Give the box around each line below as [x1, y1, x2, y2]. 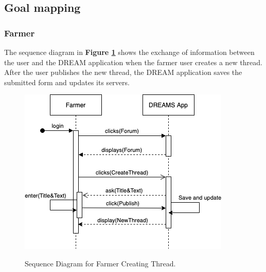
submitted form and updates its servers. [4, 76, 130, 87]
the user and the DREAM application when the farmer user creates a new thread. [4, 56, 262, 67]
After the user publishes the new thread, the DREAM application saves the [4, 67, 242, 77]
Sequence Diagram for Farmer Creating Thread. [25, 258, 176, 268]
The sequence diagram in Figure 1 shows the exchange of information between [4, 47, 255, 57]
